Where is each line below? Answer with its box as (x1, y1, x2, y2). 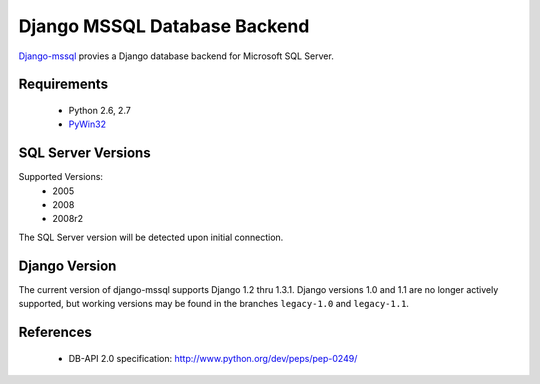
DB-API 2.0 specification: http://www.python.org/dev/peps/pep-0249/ (68, 352, 358, 364)
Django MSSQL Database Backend (18, 15, 310, 37)
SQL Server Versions (18, 145, 151, 162)
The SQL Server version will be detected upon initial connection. (18, 231, 284, 243)
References (18, 323, 92, 340)
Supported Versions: (18, 171, 104, 183)
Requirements (18, 76, 109, 93)
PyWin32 (68, 118, 107, 130)
